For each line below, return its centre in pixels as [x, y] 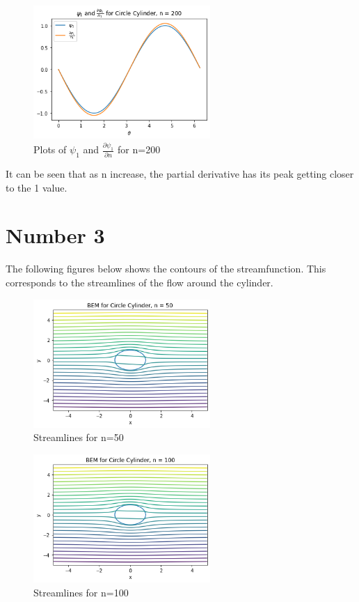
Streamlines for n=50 [79, 437]
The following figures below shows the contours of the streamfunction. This [166, 269]
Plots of [50, 149]
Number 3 [55, 235]
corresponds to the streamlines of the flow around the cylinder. [139, 283]
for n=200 [139, 149]
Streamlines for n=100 [81, 592]
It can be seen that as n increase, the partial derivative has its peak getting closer [180, 174]
